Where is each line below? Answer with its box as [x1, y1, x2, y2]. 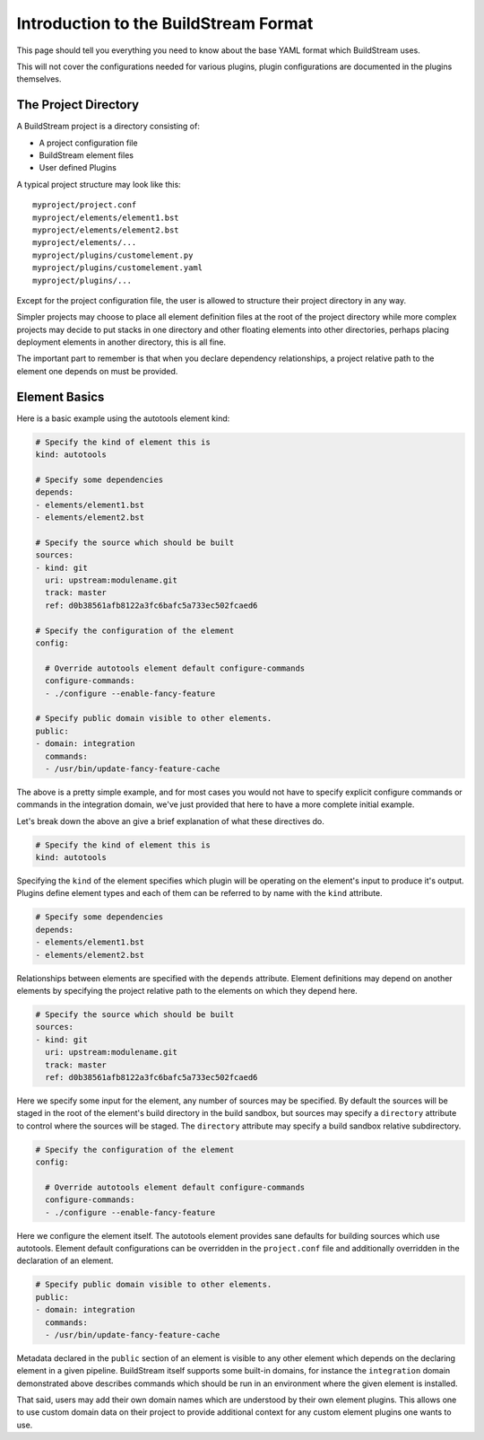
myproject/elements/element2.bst [32, 224, 179, 235]
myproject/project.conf [32, 200, 137, 210]
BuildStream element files [39, 150, 134, 161]
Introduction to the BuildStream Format [16, 13, 314, 33]
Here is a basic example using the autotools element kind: [16, 413, 230, 424]
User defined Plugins [39, 162, 117, 173]
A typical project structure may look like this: [16, 179, 181, 189]
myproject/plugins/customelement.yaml [32, 263, 203, 273]
